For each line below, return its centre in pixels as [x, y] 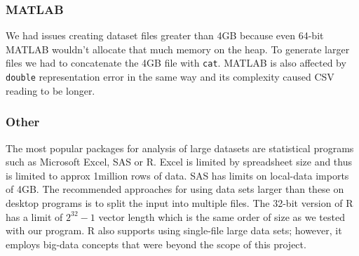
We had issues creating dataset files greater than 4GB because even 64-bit [165, 35]
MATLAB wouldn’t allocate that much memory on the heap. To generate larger [178, 49]
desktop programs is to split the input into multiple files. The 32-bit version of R [179, 202]
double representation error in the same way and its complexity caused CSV [170, 77]
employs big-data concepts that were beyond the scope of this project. [156, 244]
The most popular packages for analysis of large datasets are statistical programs [180, 148]
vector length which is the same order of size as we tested [222, 216]
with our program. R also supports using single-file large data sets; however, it [174, 230]
